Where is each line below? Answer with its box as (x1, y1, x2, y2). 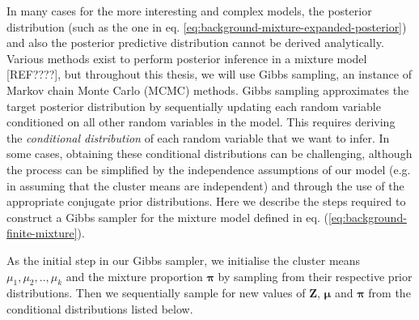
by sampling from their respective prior (218, 267, 413, 284)
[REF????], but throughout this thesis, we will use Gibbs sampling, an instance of (6, 66, 413, 83)
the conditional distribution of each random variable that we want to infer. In (6, 129, 390, 146)
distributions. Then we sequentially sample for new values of (6, 284, 306, 301)
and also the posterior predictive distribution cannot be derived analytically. (6, 34, 384, 51)
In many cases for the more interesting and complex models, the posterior (6, 2, 372, 19)
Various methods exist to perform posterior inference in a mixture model (6, 49, 367, 66)
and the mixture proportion (66, 267, 203, 284)
